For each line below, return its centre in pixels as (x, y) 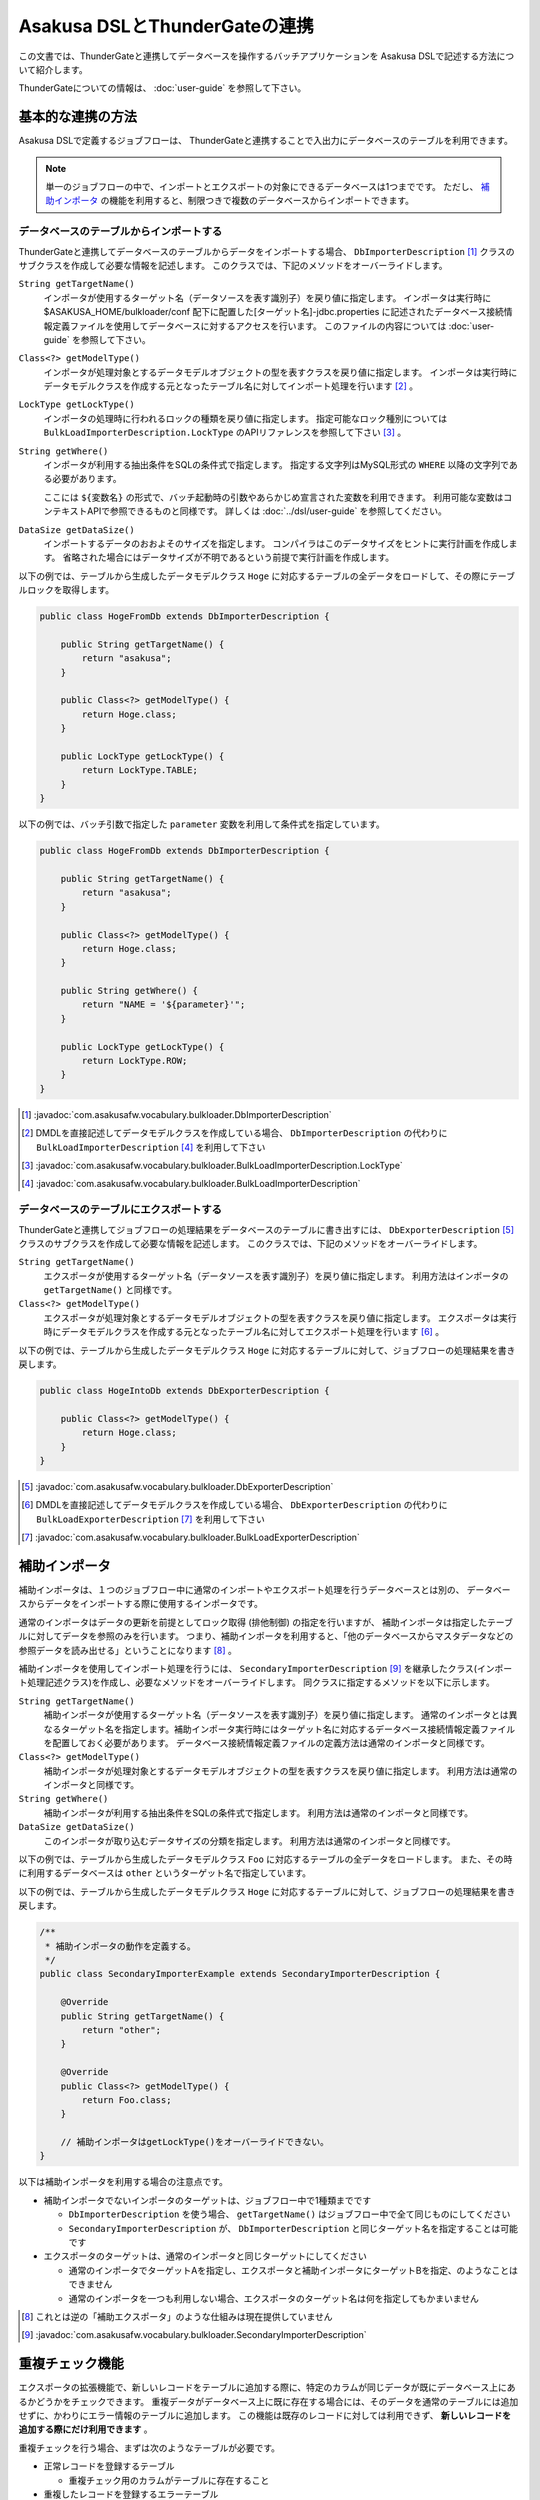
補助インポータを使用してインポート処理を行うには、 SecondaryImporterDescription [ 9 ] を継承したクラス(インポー (265, 1668)
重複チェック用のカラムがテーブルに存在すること (169, 2480)
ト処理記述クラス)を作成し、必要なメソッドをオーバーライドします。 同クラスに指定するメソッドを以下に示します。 (256, 1682)
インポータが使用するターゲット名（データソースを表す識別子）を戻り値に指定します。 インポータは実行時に (267, 297)
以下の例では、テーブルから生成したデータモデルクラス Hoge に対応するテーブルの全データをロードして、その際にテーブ (266, 576)
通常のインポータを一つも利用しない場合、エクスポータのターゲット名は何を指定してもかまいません (274, 2298)
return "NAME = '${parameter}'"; (163, 1004)
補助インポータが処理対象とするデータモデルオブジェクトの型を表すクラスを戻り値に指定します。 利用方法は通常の (280, 1771)
